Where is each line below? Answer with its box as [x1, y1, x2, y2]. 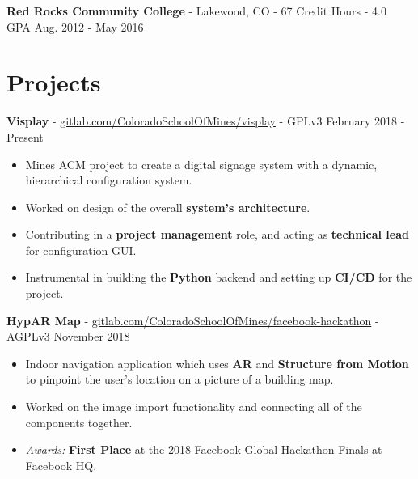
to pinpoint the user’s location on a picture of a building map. [25, 371, 334, 388]
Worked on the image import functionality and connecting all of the [25, 398, 362, 415]
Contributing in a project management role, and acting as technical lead [25, 226, 409, 243]
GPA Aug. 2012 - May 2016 [6, 18, 144, 35]
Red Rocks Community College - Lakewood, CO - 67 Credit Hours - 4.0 [6, 2, 386, 19]
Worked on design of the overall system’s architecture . [25, 198, 310, 215]
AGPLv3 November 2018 [6, 328, 130, 345]
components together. [25, 413, 133, 430]
